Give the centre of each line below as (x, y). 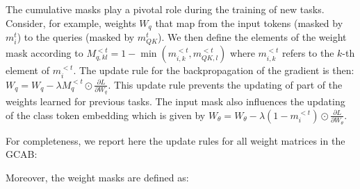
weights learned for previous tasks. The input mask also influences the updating (175, 101)
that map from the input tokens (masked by (249, 22)
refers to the (308, 53)
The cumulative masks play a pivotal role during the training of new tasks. (165, 9)
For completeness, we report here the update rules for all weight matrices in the (175, 140)
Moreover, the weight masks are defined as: (97, 177)
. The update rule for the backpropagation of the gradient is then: (214, 70)
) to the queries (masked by (76, 37)
